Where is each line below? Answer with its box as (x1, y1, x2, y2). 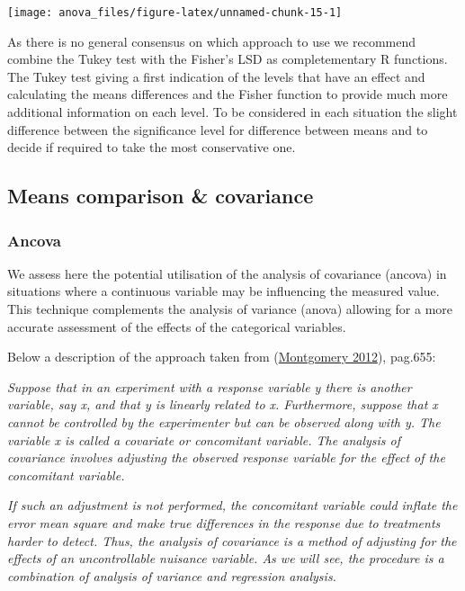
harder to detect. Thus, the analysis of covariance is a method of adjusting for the (7, 531, 457, 550)
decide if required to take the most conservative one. (7, 138, 296, 157)
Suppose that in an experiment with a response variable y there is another (7, 377, 412, 396)
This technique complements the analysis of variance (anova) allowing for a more (7, 300, 453, 318)
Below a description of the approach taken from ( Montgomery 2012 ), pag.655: (7, 347, 436, 366)
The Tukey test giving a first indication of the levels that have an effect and (7, 67, 425, 85)
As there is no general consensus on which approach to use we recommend (7, 31, 416, 50)
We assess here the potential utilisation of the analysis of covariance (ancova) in (7, 264, 447, 282)
